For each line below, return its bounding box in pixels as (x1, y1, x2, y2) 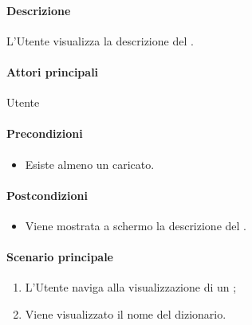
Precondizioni (6, 125, 83, 142)
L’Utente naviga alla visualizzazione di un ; (25, 279, 237, 296)
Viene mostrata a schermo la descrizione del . (25, 217, 246, 233)
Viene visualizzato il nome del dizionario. (25, 305, 226, 322)
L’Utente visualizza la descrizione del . (6, 32, 194, 49)
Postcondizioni (6, 186, 88, 203)
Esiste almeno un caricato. (25, 155, 155, 172)
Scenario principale (6, 249, 113, 265)
